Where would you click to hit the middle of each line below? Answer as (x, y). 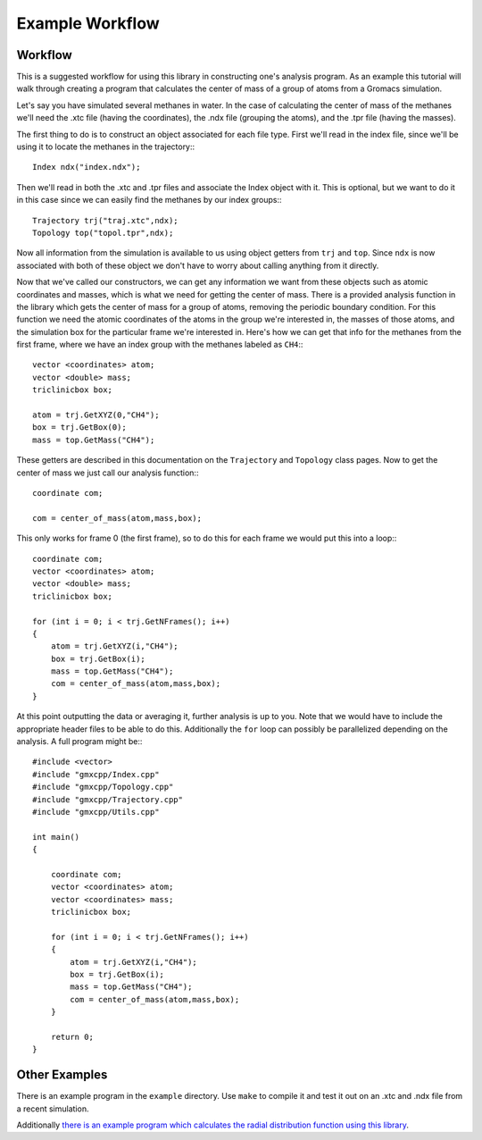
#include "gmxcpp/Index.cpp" (96, 774)
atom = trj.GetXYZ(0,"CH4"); (96, 415)
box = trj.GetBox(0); (79, 427)
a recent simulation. (53, 1109)
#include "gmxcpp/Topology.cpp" (103, 787)
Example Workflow (88, 23)
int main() (56, 837)
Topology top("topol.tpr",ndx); (103, 233)
